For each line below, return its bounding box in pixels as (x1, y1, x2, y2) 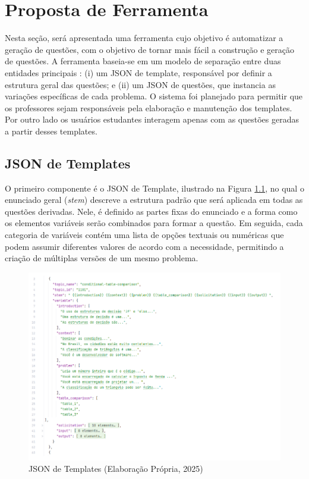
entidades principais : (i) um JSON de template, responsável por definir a (5, 66, 272, 79)
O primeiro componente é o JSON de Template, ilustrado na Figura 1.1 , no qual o (5, 181, 304, 194)
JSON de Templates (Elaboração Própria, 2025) (29, 462, 203, 475)
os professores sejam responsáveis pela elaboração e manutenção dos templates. (5, 101, 292, 114)
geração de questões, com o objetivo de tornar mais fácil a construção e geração (5, 43, 294, 55)
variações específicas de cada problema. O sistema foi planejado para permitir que (5, 90, 303, 102)
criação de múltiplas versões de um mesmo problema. (5, 252, 198, 264)
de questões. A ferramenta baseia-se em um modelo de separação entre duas (5, 55, 281, 67)
